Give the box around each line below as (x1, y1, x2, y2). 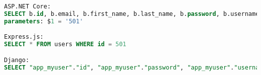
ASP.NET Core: (4, 3, 51, 10)
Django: (4, 56, 30, 64)
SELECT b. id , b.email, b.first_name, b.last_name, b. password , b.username (4, 10, 259, 17)
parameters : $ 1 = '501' (4, 17, 83, 25)
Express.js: (4, 33, 44, 41)
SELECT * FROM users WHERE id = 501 (4, 41, 126, 48)
